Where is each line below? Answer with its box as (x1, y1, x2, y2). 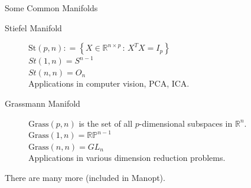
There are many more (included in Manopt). (5, 171, 165, 183)
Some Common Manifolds (5, 2, 98, 14)
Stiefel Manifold (5, 21, 62, 34)
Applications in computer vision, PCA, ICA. (28, 77, 190, 90)
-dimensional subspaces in (139, 117, 233, 129)
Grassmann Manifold (5, 97, 80, 109)
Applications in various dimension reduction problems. (28, 151, 226, 164)
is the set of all (79, 117, 133, 129)
